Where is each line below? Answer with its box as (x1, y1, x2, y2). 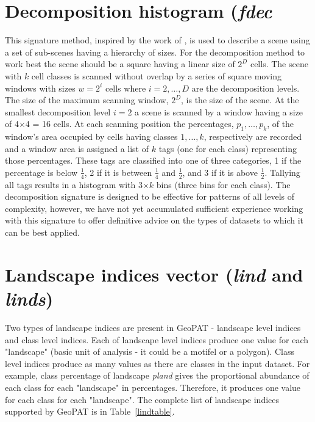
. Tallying (264, 166, 300, 178)
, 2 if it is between (84, 166, 152, 178)
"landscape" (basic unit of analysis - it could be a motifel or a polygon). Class (5, 345, 294, 358)
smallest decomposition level (5, 105, 111, 118)
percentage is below (5, 166, 78, 178)
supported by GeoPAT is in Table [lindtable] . (5, 405, 175, 418)
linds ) (5, 286, 54, 311)
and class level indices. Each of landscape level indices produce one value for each (5, 333, 309, 346)
